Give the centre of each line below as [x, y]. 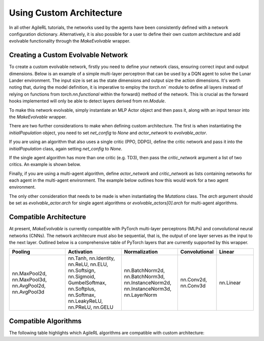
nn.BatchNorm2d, [144, 270]
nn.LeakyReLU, [85, 301]
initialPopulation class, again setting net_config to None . [66, 148]
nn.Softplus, [82, 289]
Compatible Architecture [48, 217]
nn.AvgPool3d [28, 292]
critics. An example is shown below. [45, 165]
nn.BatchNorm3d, [144, 277]
